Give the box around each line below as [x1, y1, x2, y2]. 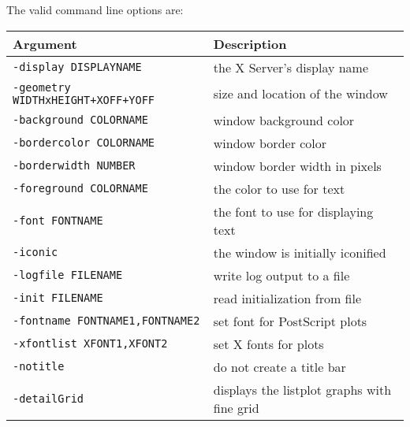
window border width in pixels [213, 156, 382, 175]
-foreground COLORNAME [13, 182, 148, 195]
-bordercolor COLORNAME [13, 136, 155, 150]
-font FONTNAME [13, 213, 103, 227]
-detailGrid [13, 392, 84, 405]
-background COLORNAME [13, 113, 148, 127]
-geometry [13, 80, 71, 94]
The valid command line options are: [6, 2, 184, 17]
